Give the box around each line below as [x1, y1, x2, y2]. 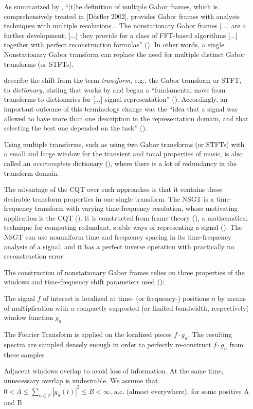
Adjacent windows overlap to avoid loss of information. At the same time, [4, 366, 224, 376]
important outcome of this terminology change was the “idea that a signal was [4, 103, 238, 113]
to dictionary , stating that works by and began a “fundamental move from [4, 84, 226, 94]
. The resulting [188, 329, 232, 339]
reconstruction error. [4, 251, 65, 261]
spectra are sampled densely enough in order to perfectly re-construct [4, 339, 211, 349]
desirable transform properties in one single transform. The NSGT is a [4, 193, 214, 204]
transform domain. [4, 167, 59, 178]
